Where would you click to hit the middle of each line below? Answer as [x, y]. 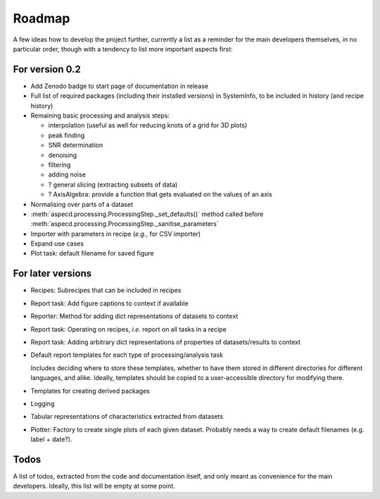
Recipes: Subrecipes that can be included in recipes [106, 290]
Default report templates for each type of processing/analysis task [127, 355]
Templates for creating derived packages [90, 391]
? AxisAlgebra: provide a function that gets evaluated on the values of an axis [160, 194]
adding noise [67, 175]
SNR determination [76, 145]
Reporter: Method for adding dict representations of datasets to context [134, 316]
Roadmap [42, 18]
